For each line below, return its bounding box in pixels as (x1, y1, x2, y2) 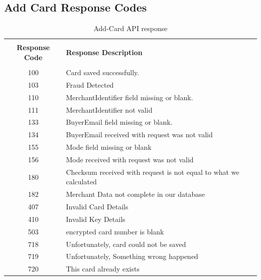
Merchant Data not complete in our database (66, 189, 205, 199)
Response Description (66, 47, 143, 58)
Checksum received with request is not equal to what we (66, 166, 239, 177)
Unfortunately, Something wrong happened (66, 251, 198, 261)
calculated (66, 176, 97, 187)
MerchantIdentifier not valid (66, 104, 153, 115)
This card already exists (66, 263, 140, 274)
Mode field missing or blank (66, 142, 152, 152)
